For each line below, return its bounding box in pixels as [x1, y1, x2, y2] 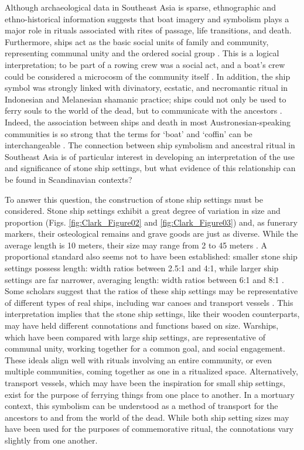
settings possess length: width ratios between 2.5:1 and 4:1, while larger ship [5, 262, 279, 274]
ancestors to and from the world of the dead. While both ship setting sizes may [5, 411, 289, 423]
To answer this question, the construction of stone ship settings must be [5, 193, 263, 205]
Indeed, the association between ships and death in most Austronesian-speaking [5, 115, 291, 128]
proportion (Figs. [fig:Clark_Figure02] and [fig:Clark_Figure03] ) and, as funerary [5, 216, 298, 228]
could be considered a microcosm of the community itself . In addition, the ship [5, 70, 291, 82]
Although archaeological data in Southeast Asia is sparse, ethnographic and [5, 1, 276, 13]
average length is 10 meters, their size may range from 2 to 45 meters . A [5, 238, 268, 251]
